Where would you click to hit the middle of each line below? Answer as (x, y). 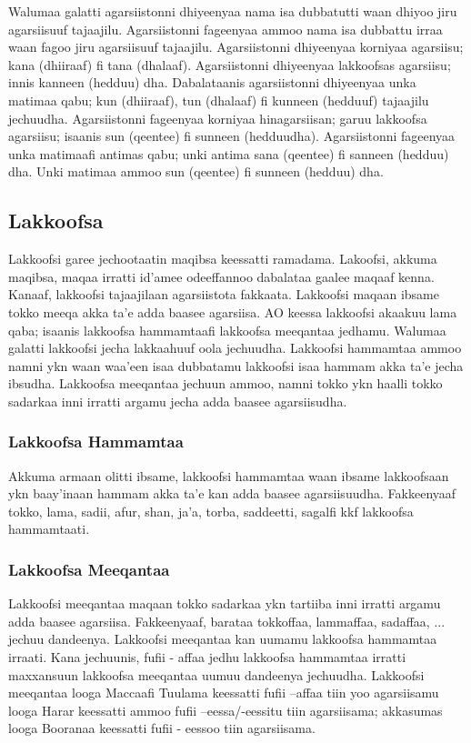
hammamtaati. (49, 529)
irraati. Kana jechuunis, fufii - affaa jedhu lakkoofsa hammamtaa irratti (207, 657)
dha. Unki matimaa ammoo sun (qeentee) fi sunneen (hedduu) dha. (196, 171)
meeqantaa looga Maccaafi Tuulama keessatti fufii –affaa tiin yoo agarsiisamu (224, 693)
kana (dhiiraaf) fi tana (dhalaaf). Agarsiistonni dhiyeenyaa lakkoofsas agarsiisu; (230, 64)
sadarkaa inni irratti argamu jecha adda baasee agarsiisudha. (178, 401)
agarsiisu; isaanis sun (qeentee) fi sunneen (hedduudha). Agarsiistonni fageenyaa (232, 136)
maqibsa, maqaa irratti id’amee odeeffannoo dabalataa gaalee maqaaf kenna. (221, 276)
